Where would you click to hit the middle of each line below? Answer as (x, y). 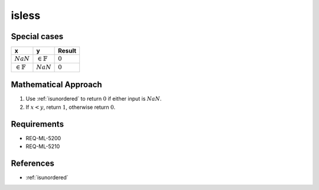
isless (26, 15)
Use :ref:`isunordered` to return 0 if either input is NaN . (94, 99)
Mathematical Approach (57, 85)
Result (67, 51)
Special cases (37, 36)
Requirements (38, 124)
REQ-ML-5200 (43, 138)
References (32, 163)
